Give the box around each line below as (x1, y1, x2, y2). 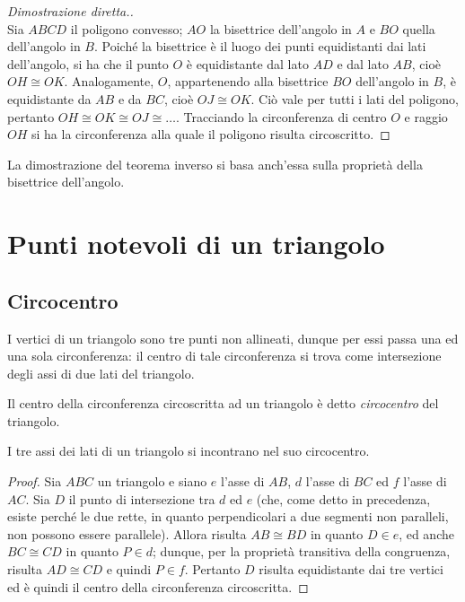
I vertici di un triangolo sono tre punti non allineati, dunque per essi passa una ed (7, 328, 459, 347)
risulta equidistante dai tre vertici (259, 560, 443, 579)
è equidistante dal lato (186, 54, 309, 73)
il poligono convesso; (70, 19, 183, 38)
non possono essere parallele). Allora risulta (7, 524, 247, 543)
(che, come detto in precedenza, (256, 489, 431, 508)
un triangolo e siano (97, 472, 207, 491)
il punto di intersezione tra (68, 489, 215, 508)
